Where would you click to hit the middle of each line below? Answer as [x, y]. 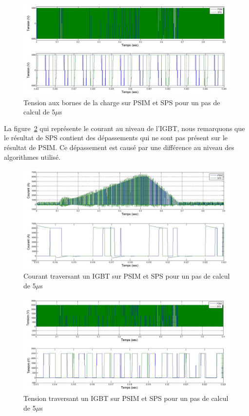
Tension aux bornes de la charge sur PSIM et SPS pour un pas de [122, 102]
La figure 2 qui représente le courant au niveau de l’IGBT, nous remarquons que [124, 128]
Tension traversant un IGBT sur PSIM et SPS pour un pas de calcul [126, 398]
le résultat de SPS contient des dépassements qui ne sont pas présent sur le [116, 138]
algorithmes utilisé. [32, 157]
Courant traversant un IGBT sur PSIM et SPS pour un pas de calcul [127, 275]
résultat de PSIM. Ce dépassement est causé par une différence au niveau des [119, 147]
